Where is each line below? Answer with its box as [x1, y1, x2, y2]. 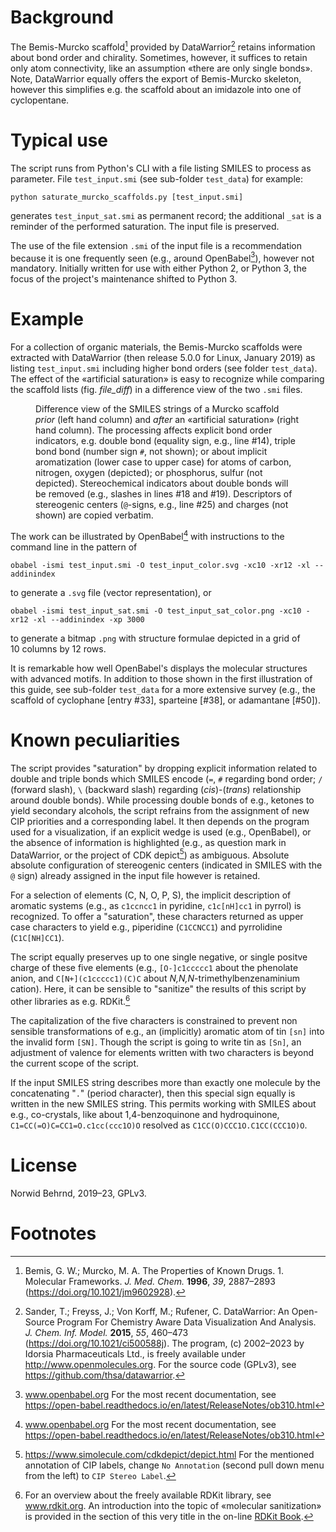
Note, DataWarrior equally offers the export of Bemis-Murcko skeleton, [10, 72, 302, 85]
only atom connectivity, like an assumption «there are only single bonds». [10, 62, 313, 74]
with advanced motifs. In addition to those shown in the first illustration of [10, 672, 313, 685]
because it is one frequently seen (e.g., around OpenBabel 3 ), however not [10, 250, 315, 264]
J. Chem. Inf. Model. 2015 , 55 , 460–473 [24, 1326, 189, 1338]
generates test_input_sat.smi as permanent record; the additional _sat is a [10, 209, 322, 221]
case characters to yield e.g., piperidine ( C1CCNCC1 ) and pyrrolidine [10, 921, 283, 933]
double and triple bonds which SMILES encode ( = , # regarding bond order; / [10, 772, 323, 785]
